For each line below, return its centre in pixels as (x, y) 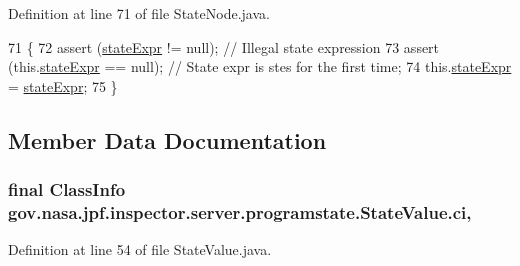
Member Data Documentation (167, 139)
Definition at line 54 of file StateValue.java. (140, 249)
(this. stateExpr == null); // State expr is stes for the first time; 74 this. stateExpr (260, 66)
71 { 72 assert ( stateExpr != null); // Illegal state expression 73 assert (224, 46)
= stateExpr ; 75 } (63, 85)
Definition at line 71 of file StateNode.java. (139, 13)
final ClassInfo (67, 189)
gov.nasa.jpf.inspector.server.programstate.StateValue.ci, (240, 212)
